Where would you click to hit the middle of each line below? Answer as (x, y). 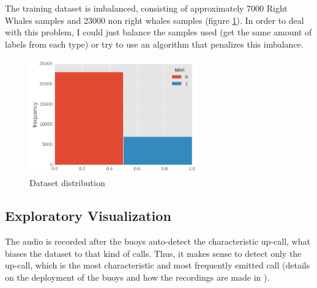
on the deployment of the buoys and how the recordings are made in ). (137, 277)
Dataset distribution (67, 183)
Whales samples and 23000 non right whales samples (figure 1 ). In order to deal (155, 20)
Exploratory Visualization (88, 216)
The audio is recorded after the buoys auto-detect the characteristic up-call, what (158, 241)
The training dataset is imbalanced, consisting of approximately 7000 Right (146, 8)
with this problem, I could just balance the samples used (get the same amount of (158, 32)
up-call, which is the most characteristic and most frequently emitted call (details (158, 265)
